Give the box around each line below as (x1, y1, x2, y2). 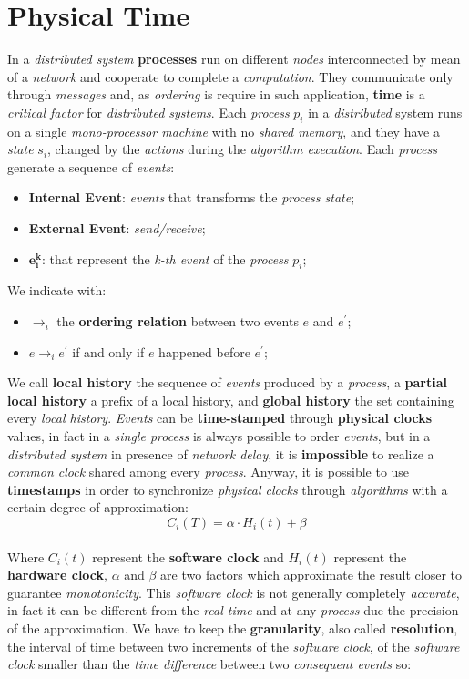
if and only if (72, 342, 145, 361)
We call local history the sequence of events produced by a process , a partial (7, 373, 447, 392)
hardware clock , (7, 565, 107, 584)
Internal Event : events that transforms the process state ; (28, 188, 355, 207)
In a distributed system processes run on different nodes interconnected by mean (7, 49, 461, 68)
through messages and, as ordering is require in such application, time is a (7, 85, 425, 104)
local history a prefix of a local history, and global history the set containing (7, 390, 454, 409)
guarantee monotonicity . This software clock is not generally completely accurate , (7, 582, 460, 602)
